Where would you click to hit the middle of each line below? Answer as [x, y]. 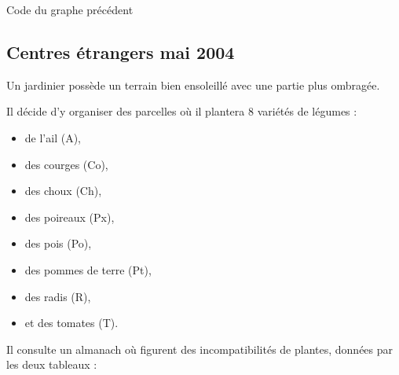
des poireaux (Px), [70, 217]
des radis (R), [58, 296]
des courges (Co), [66, 164]
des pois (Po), [58, 243]
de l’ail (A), [53, 137]
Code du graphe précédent [70, 9]
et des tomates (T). [71, 323]
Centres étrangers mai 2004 [121, 51]
